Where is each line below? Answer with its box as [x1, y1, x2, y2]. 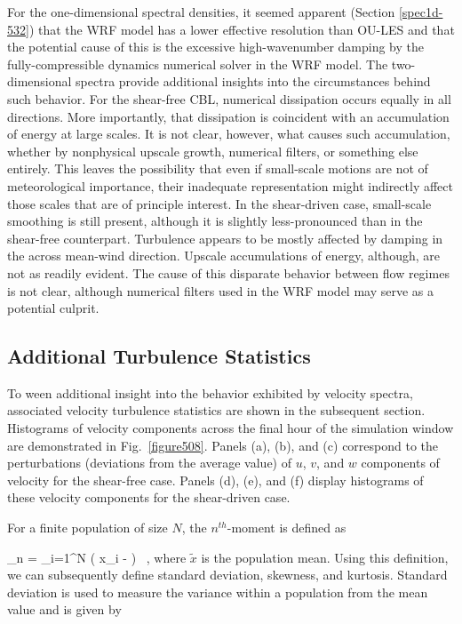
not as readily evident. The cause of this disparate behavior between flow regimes [7, 263, 450, 282]
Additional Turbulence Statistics [7, 342, 311, 370]
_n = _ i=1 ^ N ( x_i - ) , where [7, 548, 187, 566]
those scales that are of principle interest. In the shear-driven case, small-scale [7, 194, 432, 212]
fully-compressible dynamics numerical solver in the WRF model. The [7, 54, 388, 73]
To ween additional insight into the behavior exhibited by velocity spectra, [7, 383, 413, 402]
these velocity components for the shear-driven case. [7, 488, 291, 507]
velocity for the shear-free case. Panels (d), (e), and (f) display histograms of [7, 470, 424, 489]
